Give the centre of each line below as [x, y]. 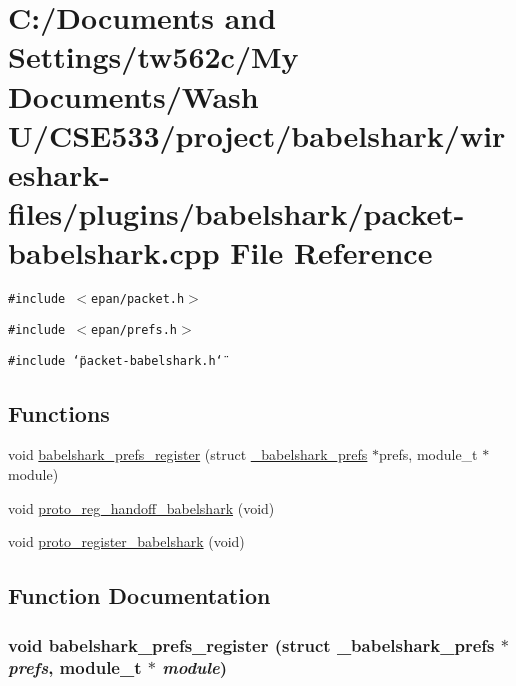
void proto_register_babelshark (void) [126, 541]
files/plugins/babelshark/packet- [236, 213]
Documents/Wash [133, 95]
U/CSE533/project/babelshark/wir [257, 134]
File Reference [331, 252]
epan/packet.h [138, 299]
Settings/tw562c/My [153, 56]
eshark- [59, 173]
